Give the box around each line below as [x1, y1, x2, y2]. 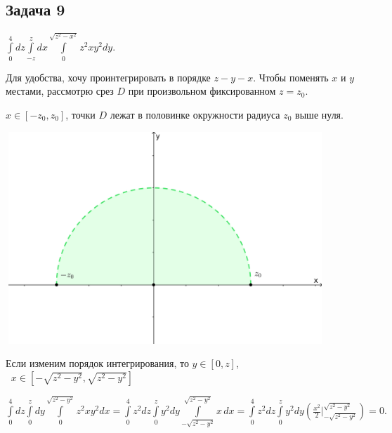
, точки [65, 107, 96, 121]
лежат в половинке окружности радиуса [110, 107, 280, 121]
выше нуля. [295, 107, 344, 121]
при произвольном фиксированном [128, 84, 276, 98]
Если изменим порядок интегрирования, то [6, 356, 189, 371]
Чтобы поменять [259, 69, 329, 84]
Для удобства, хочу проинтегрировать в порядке [6, 69, 211, 84]
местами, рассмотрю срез [6, 84, 114, 98]
